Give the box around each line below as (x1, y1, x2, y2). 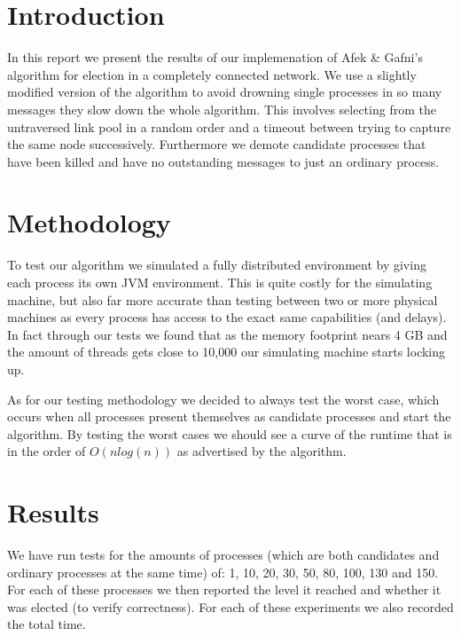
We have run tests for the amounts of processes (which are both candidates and (7, 546, 440, 564)
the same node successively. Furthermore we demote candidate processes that (7, 135, 426, 153)
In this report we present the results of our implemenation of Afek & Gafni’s (7, 48, 423, 67)
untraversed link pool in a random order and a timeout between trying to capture (7, 117, 451, 136)
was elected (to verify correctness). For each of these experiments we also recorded (7, 597, 454, 616)
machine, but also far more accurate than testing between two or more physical (7, 290, 438, 309)
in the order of (7, 442, 86, 460)
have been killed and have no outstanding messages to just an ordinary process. (7, 152, 440, 170)
